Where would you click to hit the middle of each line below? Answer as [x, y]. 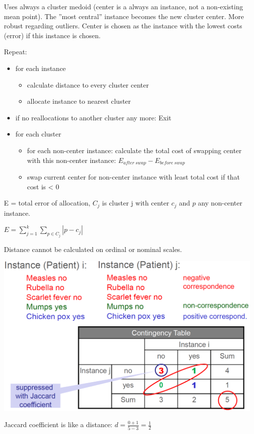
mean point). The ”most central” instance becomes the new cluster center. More [124, 16]
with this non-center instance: [72, 160]
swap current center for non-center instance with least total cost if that [133, 176]
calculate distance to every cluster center [88, 84]
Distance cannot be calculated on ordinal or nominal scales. [93, 249]
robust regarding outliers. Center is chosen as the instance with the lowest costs [123, 26]
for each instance [41, 68]
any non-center [220, 203]
